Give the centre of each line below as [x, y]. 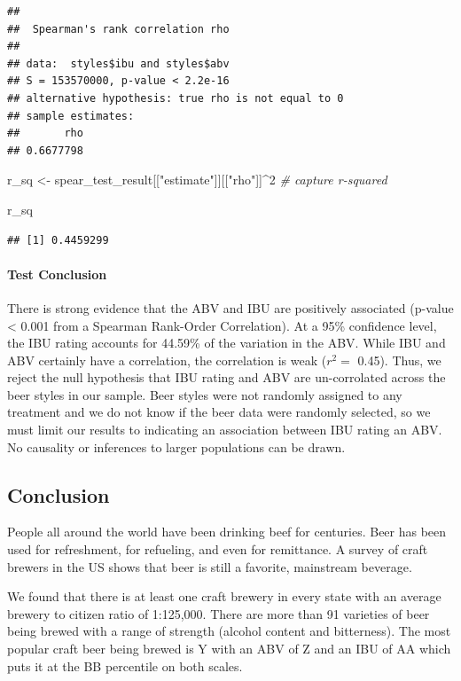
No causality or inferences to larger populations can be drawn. [176, 446]
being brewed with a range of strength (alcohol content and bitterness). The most [229, 631]
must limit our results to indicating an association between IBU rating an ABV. [225, 430]
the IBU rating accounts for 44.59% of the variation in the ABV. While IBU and [227, 343]
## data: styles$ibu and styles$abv [118, 63]
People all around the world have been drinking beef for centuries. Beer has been [227, 532]
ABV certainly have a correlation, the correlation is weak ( [167, 360]
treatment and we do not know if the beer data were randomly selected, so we [219, 412]
